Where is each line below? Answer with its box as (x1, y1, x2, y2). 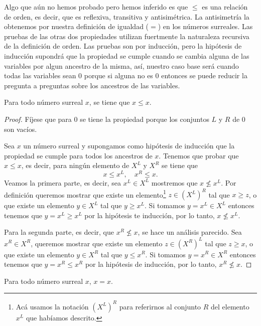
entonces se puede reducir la (161, 70, 247, 81)
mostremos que (151, 177, 198, 188)
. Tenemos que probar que (159, 150, 239, 160)
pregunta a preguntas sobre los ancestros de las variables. (4, 80, 180, 90)
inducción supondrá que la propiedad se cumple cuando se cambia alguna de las (4, 50, 249, 61)
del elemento (211, 301, 249, 311)
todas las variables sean (4, 70, 76, 81)
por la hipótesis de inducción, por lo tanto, (85, 259, 217, 269)
